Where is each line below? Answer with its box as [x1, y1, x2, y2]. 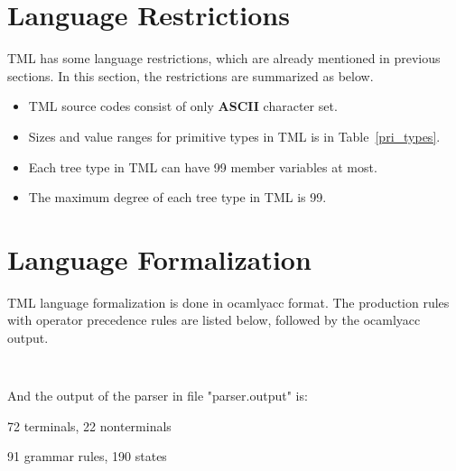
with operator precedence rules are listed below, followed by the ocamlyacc [7, 310, 421, 329]
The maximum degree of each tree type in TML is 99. [28, 188, 327, 207]
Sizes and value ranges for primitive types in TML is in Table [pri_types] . [28, 126, 441, 145]
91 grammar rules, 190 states [7, 447, 167, 466]
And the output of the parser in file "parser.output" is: [7, 386, 308, 405]
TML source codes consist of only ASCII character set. [28, 97, 338, 115]
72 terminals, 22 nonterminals [7, 416, 172, 435]
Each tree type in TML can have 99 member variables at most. [28, 157, 377, 176]
